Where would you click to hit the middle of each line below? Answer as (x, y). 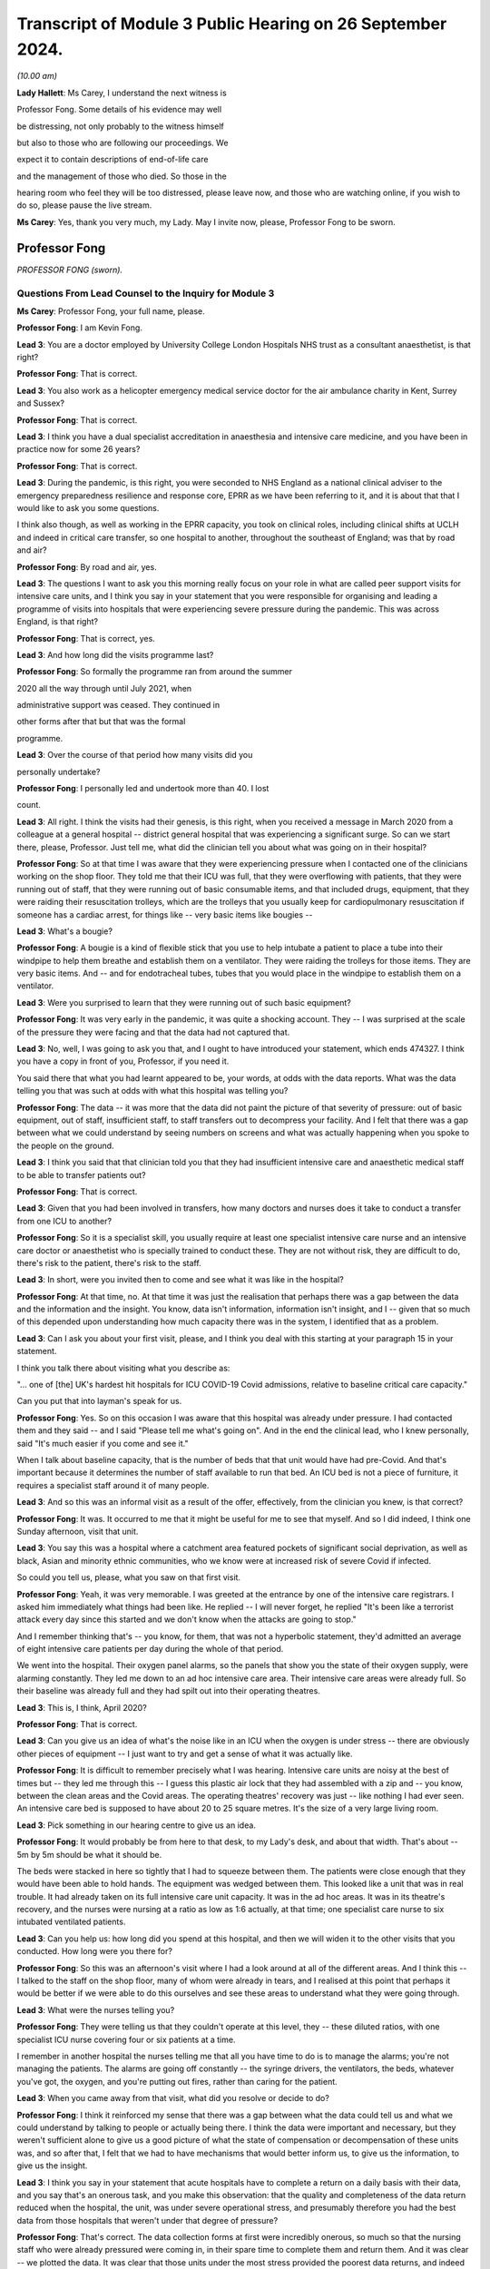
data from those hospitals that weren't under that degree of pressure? (147, 2220)
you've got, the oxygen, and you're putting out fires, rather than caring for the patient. (177, 2081)
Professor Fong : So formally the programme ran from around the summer (154, 672)
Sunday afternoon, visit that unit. (78, 1531)
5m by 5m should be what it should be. (89, 1854)
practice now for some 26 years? (78, 449)
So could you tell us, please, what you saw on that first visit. (128, 1577)
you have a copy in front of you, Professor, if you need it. (123, 1061)
